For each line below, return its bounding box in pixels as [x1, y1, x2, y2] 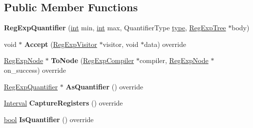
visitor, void [103, 39, 139, 49]
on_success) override [4, 64, 66, 75]
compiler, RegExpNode [139, 55, 209, 65]
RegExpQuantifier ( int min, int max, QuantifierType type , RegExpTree [4, 22, 226, 33]
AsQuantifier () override [65, 81, 143, 91]
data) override [144, 39, 186, 49]
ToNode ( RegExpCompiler [51, 55, 134, 65]
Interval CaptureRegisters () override [4, 98, 123, 108]
